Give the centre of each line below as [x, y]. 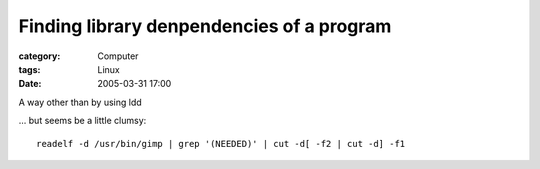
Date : [30, 84]
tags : [29, 69]
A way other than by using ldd [80, 102]
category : [39, 56]
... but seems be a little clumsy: [82, 121]
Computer [118, 56]
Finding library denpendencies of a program [205, 26]
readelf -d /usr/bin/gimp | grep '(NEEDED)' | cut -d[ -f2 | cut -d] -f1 [221, 143]
